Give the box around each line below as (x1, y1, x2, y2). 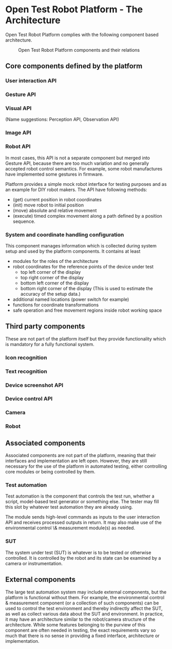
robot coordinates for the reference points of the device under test (12, 263, 154, 270)
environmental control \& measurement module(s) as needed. (5, 525, 135, 531)
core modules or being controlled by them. (5, 469, 95, 475)
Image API (5, 129, 32, 137)
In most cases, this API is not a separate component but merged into (5, 155, 150, 161)
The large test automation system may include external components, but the (5, 589, 167, 595)
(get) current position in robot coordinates (12, 196, 102, 202)
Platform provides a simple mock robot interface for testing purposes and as (5, 181, 167, 187)
